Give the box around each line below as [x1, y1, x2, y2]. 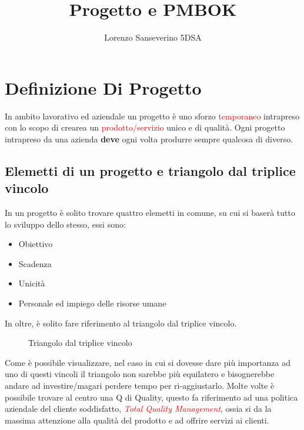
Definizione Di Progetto [5, 75, 202, 99]
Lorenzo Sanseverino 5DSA [104, 31, 202, 44]
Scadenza [18, 257, 52, 269]
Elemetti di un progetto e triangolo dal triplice [5, 161, 296, 179]
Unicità [18, 277, 45, 289]
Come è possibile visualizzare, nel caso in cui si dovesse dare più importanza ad [5, 356, 290, 368]
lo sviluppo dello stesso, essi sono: [5, 218, 126, 230]
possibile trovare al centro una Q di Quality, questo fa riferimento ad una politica [5, 391, 298, 403]
